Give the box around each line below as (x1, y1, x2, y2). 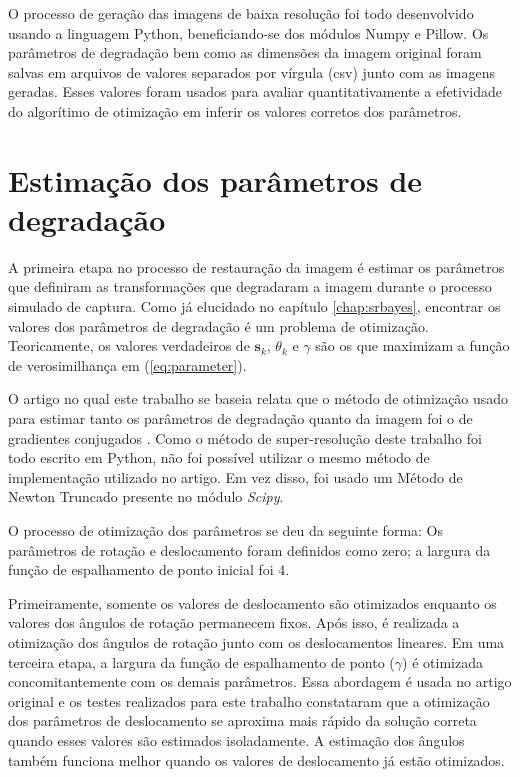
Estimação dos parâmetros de (8, 159, 423, 200)
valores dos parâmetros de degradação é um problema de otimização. (8, 315, 429, 336)
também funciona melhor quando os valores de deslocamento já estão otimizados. (8, 749, 505, 770)
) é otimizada (402, 651, 483, 672)
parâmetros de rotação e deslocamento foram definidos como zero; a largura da (8, 539, 491, 560)
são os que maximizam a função (315, 335, 510, 356)
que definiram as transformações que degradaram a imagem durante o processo (8, 276, 492, 297)
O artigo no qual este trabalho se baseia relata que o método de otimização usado (8, 388, 509, 409)
